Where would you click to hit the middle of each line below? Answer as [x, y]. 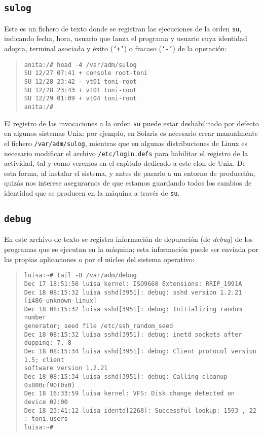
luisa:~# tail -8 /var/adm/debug [80, 276]
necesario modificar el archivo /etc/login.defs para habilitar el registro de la [126, 153]
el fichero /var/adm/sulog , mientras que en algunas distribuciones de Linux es [126, 143]
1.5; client [44, 360]
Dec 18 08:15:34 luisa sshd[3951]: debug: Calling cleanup [126, 377]
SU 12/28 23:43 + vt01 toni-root [80, 90]
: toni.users [46, 419]
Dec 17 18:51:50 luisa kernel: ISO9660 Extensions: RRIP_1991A [133, 284]
